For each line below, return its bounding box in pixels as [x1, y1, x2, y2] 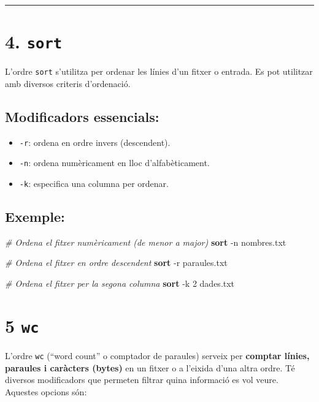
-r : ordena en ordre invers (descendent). [19, 135, 171, 148]
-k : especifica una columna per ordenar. [19, 177, 169, 190]
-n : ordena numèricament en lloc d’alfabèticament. [19, 156, 210, 169]
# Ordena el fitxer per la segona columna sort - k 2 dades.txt [5, 277, 235, 290]
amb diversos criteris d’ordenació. [5, 77, 131, 89]
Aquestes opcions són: [5, 385, 87, 398]
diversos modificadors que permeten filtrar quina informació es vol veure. [5, 373, 279, 386]
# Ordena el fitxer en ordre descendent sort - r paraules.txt [5, 256, 228, 269]
